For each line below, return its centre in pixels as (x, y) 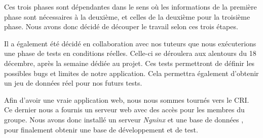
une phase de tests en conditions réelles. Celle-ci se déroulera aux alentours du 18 (130, 53)
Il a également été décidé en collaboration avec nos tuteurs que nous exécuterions (130, 43)
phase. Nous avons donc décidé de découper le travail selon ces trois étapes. (121, 26)
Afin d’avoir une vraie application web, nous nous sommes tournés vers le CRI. (127, 99)
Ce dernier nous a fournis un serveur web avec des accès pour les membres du (124, 110)
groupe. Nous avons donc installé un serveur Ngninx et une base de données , (124, 119)
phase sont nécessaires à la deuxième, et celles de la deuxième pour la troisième (127, 16)
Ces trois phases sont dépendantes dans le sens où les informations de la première (130, 7)
